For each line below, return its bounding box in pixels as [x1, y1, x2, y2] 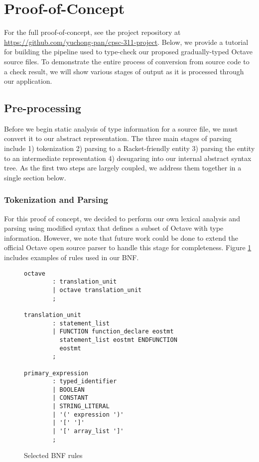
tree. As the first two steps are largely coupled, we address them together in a [4, 162, 242, 173]
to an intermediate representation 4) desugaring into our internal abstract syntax [4, 153, 252, 163]
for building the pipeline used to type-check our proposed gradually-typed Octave [4, 46, 253, 57]
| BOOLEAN [52, 386, 85, 393]
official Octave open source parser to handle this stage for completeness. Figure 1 [4, 242, 252, 253]
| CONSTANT [52, 394, 88, 402]
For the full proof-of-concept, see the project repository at [4, 27, 181, 37]
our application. [4, 76, 52, 86]
